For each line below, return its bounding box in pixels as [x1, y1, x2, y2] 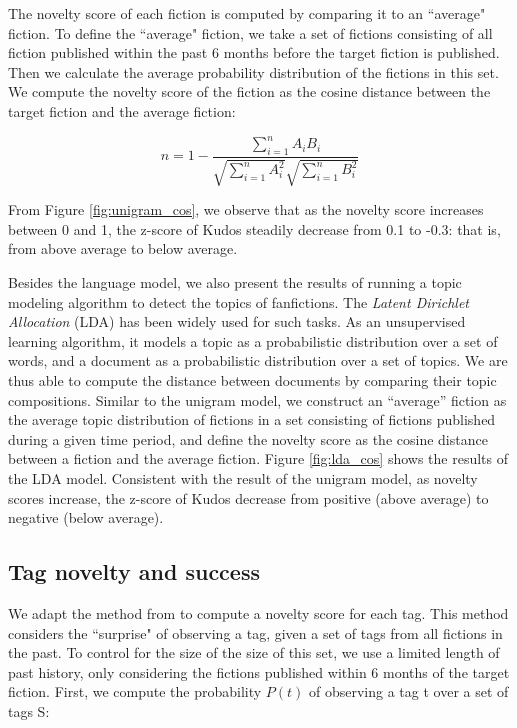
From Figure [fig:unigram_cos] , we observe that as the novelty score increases [8, 199, 484, 220]
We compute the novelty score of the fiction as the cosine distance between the [8, 81, 491, 102]
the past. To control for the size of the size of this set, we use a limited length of [8, 642, 500, 663]
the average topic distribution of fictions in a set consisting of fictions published [8, 409, 496, 430]
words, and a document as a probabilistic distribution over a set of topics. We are [8, 350, 508, 371]
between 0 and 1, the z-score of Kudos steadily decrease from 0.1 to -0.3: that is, [8, 218, 501, 239]
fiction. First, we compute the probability [8, 681, 262, 702]
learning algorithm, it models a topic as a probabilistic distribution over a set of [8, 330, 498, 351]
